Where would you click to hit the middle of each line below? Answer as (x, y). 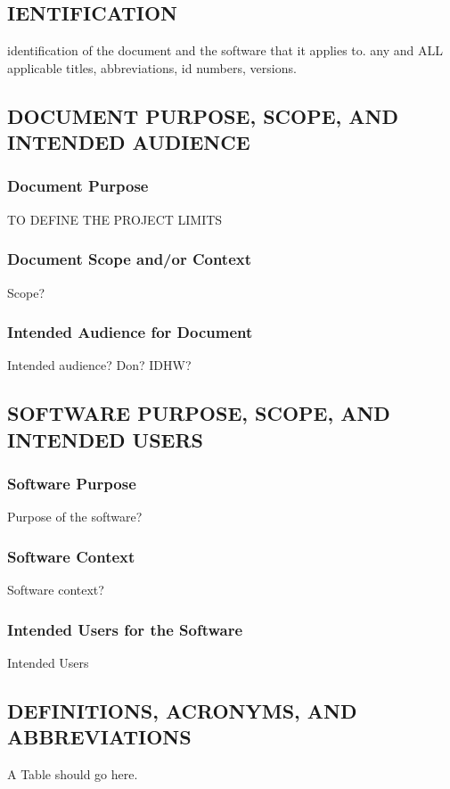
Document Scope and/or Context (130, 259)
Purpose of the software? (75, 517)
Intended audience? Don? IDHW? (99, 365)
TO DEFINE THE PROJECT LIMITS (115, 219)
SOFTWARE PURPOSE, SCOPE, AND (199, 413)
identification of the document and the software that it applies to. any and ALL (225, 50)
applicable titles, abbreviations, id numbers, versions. (152, 67)
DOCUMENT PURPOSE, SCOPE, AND (203, 115)
